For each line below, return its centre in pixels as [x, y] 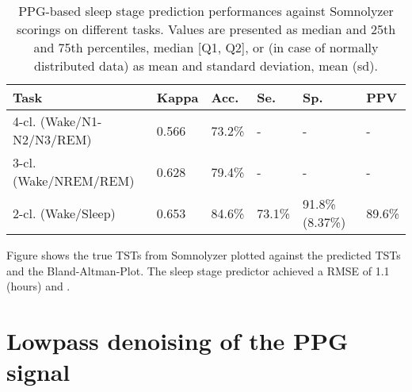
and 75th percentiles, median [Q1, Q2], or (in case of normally [206, 47]
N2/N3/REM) [52, 139]
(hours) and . [38, 286]
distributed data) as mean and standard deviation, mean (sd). [206, 65]
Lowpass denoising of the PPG [177, 340]
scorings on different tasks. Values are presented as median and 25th [206, 29]
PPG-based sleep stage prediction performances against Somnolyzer [206, 11]
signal [38, 372]
